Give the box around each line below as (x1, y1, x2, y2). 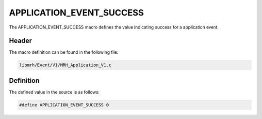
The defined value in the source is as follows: (9, 89, 99, 95)
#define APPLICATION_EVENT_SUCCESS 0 (19, 102, 109, 107)
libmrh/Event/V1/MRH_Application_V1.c (19, 62, 112, 68)
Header (9, 37, 32, 45)
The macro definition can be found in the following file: (9, 49, 119, 55)
